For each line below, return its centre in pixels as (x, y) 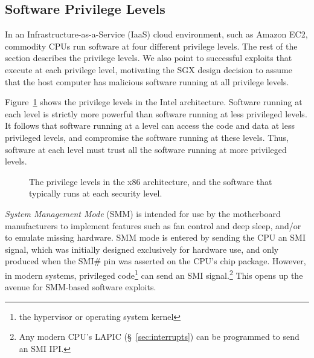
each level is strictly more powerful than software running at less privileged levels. (156, 113)
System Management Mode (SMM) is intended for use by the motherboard (143, 213)
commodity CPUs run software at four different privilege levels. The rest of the (151, 46)
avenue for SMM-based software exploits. (81, 287)
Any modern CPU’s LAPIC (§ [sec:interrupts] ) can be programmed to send (159, 337)
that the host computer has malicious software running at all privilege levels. (147, 81)
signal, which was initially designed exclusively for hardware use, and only (142, 249)
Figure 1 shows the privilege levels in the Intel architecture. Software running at (154, 102)
